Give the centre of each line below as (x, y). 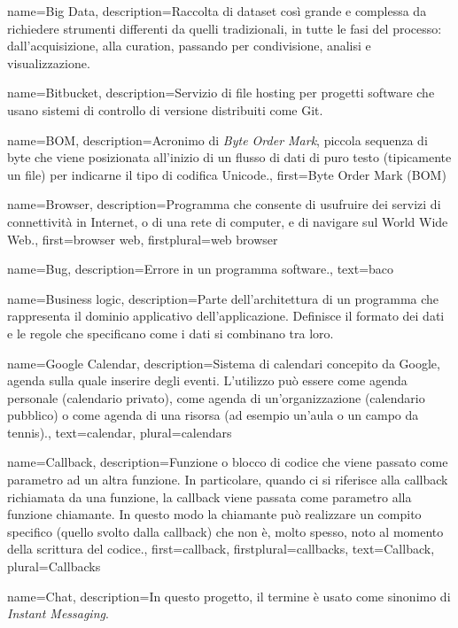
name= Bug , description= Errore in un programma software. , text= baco (201, 269)
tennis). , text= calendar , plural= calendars (120, 432)
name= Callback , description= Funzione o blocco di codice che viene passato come (228, 462)
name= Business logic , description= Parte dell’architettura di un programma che (223, 298)
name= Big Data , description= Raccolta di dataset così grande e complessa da (217, 11)
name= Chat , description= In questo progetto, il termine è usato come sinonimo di (229, 596)
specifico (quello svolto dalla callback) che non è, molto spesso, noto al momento (225, 531)
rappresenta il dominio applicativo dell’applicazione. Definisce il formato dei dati (226, 316)
